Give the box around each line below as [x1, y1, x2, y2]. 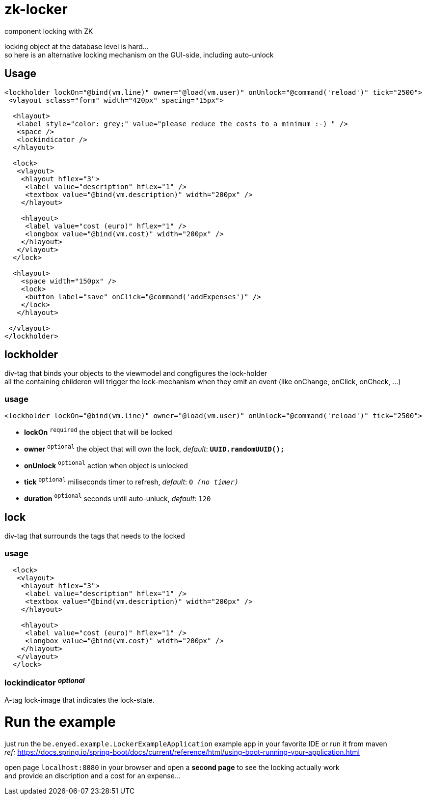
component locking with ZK [4, 27, 93, 35]
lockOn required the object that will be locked [24, 427, 172, 436]
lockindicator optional [4, 676, 85, 688]
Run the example [4, 713, 116, 731]
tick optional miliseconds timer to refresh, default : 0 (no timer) [24, 476, 239, 486]
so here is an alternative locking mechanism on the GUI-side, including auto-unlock [4, 50, 274, 59]
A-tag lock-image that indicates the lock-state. [4, 696, 155, 705]
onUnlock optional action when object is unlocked [24, 459, 188, 470]
